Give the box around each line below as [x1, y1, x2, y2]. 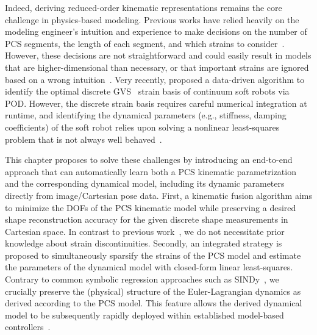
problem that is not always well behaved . [5, 132, 162, 145]
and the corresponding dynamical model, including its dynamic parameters [5, 177, 285, 190]
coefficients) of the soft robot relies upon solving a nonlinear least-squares [5, 120, 280, 133]
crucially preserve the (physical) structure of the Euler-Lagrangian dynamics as [5, 284, 301, 297]
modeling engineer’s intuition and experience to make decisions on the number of [5, 25, 307, 38]
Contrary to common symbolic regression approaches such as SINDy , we [5, 273, 279, 286]
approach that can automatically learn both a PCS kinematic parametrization [5, 165, 296, 178]
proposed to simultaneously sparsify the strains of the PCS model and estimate [5, 248, 301, 261]
